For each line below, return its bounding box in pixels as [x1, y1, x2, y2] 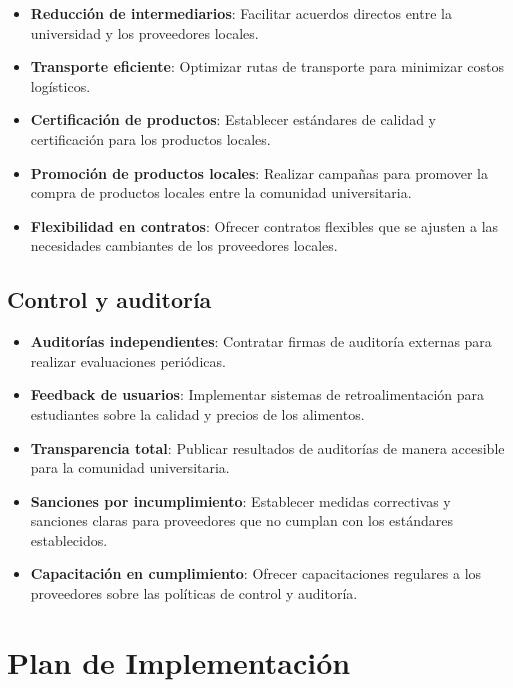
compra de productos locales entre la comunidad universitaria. [30, 182, 412, 203]
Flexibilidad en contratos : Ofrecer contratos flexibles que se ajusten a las [30, 215, 499, 236]
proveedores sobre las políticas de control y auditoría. [30, 583, 358, 604]
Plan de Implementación [7, 641, 351, 682]
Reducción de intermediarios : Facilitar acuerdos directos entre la [30, 3, 452, 23]
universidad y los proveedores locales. [30, 22, 259, 43]
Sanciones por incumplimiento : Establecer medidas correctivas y [30, 490, 451, 511]
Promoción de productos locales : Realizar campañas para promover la [30, 162, 488, 183]
